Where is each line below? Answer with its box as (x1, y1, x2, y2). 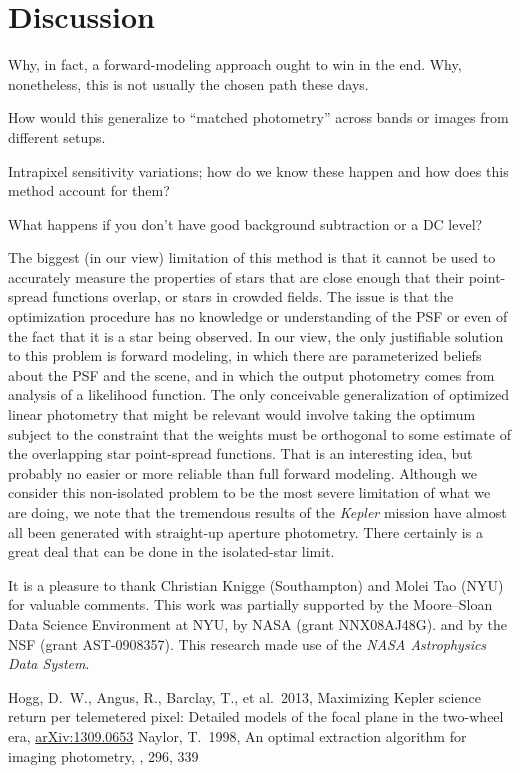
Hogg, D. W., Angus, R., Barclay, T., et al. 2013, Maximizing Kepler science (8, 686, 481, 707)
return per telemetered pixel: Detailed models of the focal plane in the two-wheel (8, 706, 504, 727)
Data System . (8, 653, 90, 674)
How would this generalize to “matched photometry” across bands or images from (8, 107, 509, 128)
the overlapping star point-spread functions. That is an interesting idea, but (8, 443, 473, 464)
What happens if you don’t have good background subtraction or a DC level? (8, 213, 483, 234)
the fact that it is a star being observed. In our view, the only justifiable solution (8, 325, 504, 346)
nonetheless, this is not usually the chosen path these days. (8, 73, 369, 94)
